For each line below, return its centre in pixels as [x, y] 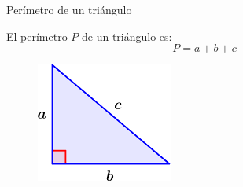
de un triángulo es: [127, 36]
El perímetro [37, 36]
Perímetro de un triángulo [69, 9]
